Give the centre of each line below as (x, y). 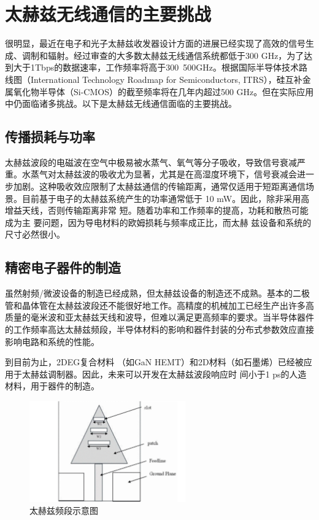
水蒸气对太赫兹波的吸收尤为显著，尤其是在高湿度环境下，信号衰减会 (159, 174)
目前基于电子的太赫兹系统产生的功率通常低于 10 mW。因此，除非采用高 (166, 198)
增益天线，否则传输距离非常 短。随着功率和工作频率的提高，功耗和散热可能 (157, 210)
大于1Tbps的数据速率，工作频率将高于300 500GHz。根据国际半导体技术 (156, 67)
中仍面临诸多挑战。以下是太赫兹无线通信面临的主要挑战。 (121, 103)
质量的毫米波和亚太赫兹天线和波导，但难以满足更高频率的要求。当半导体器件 (159, 317)
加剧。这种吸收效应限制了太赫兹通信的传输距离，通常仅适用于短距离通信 (159, 186)
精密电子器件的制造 (63, 267)
